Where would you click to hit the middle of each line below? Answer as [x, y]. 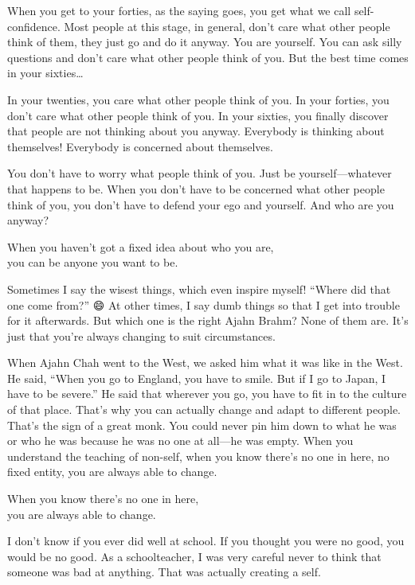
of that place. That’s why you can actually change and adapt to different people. [204, 409]
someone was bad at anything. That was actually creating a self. [164, 572]
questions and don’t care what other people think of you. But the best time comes [208, 57]
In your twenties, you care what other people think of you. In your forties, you [198, 99]
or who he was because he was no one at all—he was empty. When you [180, 441]
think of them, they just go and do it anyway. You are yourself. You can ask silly [205, 42]
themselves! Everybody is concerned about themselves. [140, 146]
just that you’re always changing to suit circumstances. [141, 335]
